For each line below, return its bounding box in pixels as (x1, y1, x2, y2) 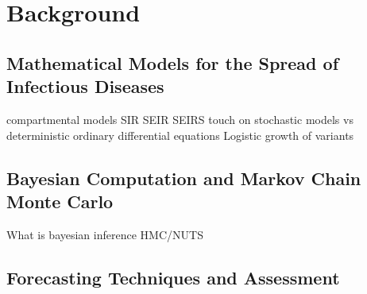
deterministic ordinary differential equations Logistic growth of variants (6, 126, 354, 143)
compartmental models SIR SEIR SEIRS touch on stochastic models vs (6, 110, 353, 127)
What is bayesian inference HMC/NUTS (6, 226, 203, 242)
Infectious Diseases (6, 74, 164, 99)
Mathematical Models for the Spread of (6, 50, 339, 75)
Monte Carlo (6, 188, 114, 213)
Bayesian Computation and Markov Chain (6, 165, 361, 190)
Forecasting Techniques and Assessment (6, 265, 340, 289)
